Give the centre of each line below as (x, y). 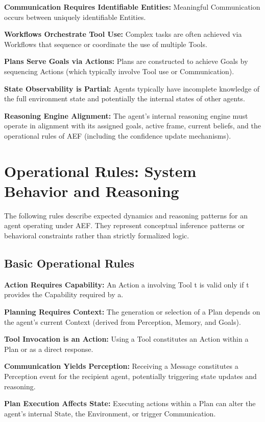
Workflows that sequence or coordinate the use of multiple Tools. (106, 44)
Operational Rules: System (100, 171)
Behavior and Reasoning (92, 191)
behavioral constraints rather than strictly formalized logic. (97, 236)
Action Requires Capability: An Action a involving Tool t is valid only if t (127, 284)
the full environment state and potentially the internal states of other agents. (125, 98)
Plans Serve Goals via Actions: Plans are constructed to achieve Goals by (126, 61)
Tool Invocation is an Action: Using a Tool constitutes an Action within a (126, 339)
